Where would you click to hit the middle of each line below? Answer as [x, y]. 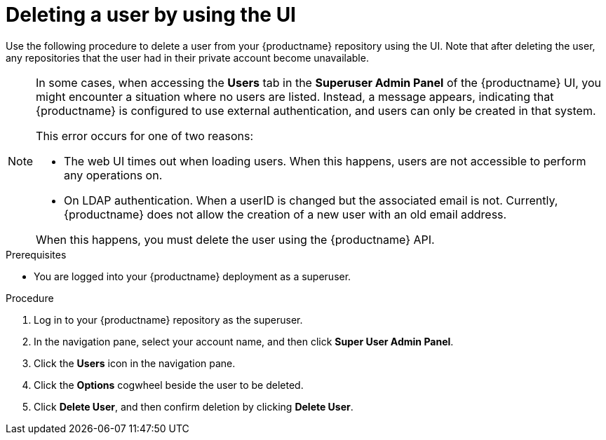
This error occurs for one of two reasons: [145, 136]
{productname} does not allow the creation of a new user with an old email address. [285, 214]
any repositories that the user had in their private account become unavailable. [187, 57]
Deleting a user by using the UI [151, 15]
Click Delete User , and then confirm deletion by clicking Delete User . [194, 406]
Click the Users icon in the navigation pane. [135, 363]
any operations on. [113, 175]
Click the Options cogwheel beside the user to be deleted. [169, 385]
